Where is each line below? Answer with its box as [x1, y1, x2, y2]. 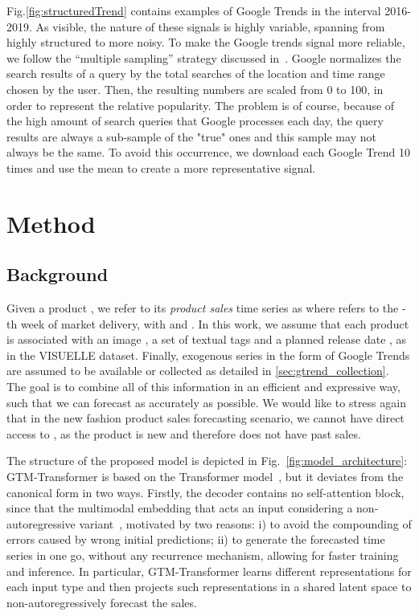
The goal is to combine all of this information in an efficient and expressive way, [6, 378, 401, 395]
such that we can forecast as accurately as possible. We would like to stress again [6, 394, 406, 410]
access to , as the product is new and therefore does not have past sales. [6, 425, 361, 442]
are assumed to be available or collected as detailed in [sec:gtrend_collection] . [6, 362, 389, 379]
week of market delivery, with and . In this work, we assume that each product [20, 315, 409, 332]
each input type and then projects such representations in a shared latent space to [6, 578, 412, 595]
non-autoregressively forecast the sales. [6, 594, 197, 610]
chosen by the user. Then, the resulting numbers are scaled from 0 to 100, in [6, 80, 384, 97]
